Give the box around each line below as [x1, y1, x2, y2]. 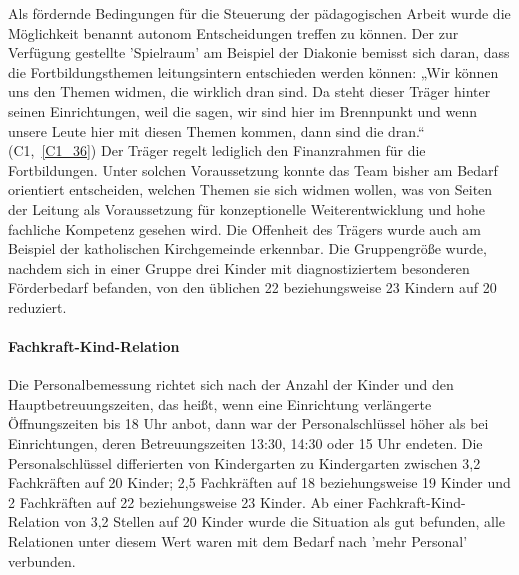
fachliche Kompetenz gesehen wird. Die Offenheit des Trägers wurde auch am [8, 218, 482, 239]
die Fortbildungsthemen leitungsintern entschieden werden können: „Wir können [8, 61, 499, 82]
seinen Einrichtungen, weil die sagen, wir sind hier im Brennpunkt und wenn [8, 100, 478, 121]
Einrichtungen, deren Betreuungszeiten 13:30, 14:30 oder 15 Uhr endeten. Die [8, 433, 483, 454]
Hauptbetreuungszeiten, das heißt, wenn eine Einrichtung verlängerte [8, 393, 432, 414]
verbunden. [8, 550, 76, 571]
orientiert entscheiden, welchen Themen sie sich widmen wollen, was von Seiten [8, 179, 493, 200]
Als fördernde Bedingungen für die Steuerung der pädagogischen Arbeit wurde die [8, 3, 511, 23]
